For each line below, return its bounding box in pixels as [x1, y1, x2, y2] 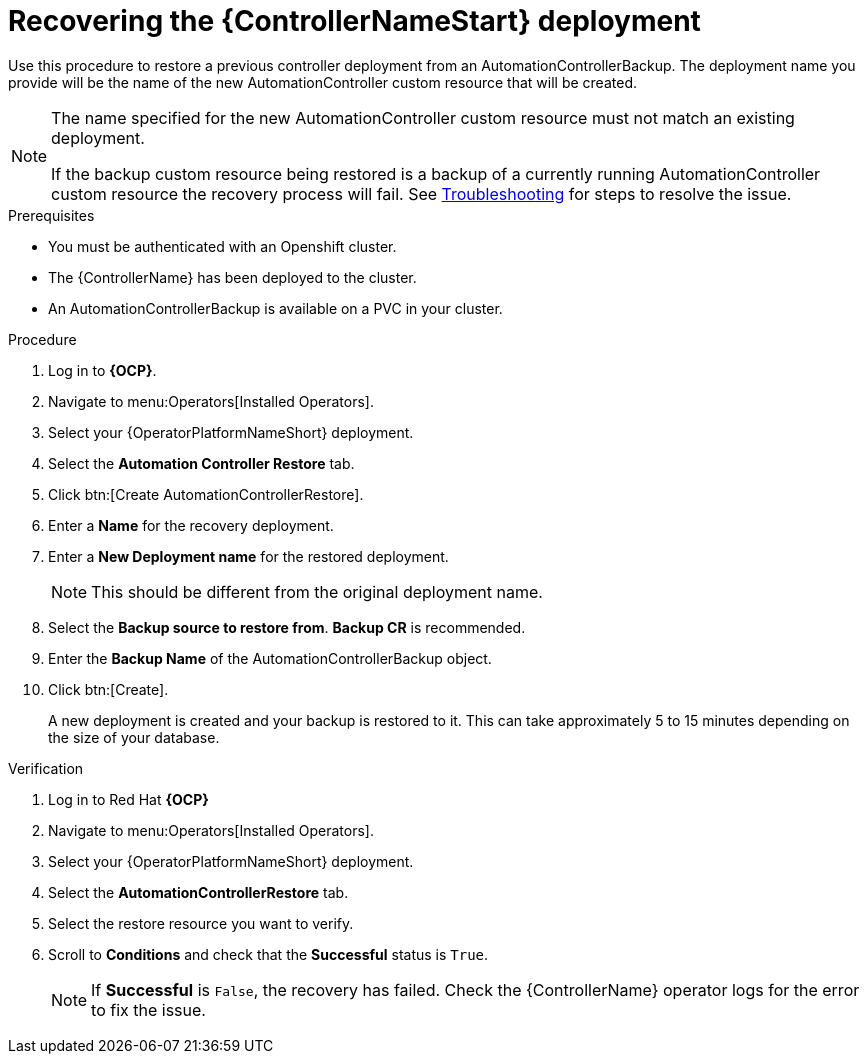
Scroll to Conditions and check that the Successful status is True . [48, 945, 489, 963]
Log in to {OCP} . [48, 361, 157, 379]
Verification [8, 759, 84, 777]
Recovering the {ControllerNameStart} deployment [8, 4, 701, 38]
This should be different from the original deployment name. [91, 581, 543, 602]
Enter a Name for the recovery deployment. [48, 516, 334, 534]
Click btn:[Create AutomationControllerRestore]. [48, 485, 364, 503]
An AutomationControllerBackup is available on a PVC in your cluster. [48, 299, 503, 317]
